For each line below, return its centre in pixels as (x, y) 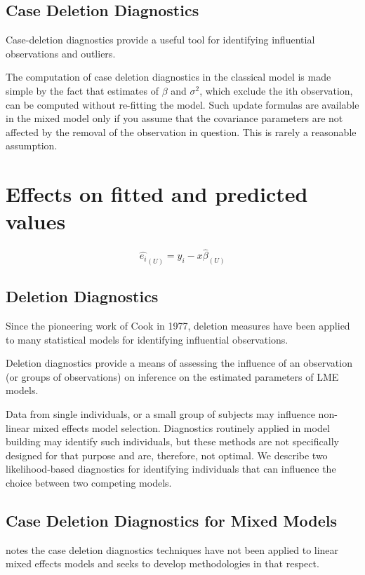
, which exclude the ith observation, (276, 90)
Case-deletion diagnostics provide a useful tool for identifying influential (160, 40)
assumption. (32, 146)
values (36, 221)
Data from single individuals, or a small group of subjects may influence (160, 413)
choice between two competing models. (89, 482)
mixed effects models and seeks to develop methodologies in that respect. (162, 563)
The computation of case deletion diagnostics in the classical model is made (168, 77)
